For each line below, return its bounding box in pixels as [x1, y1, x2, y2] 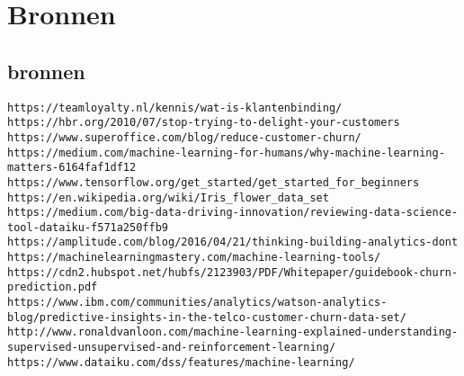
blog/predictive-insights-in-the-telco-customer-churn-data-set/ [7, 310, 406, 324]
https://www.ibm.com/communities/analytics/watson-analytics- [7, 296, 388, 309]
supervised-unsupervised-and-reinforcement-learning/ [7, 341, 336, 354]
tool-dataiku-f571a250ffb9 [7, 220, 168, 234]
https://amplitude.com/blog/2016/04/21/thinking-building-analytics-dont [7, 236, 459, 249]
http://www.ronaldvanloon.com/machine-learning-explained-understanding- [7, 326, 459, 339]
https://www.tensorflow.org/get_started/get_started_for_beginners [7, 175, 420, 189]
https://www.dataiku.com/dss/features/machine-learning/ [7, 355, 355, 369]
